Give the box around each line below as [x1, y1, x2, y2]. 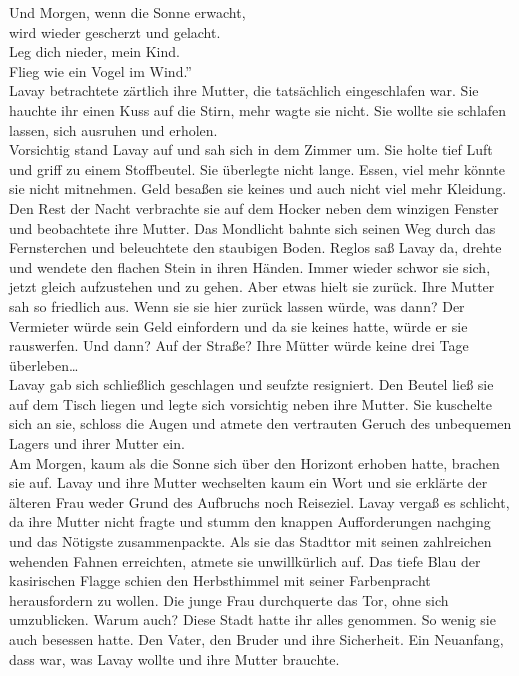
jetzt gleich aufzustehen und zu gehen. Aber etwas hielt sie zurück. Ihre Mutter [9, 276, 495, 297]
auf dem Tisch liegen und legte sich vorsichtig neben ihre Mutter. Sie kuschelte [9, 393, 493, 414]
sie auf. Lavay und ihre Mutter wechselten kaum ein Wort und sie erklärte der [9, 472, 488, 493]
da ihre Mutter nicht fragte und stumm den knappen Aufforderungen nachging [9, 511, 491, 532]
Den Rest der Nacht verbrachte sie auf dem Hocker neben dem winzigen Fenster [9, 197, 499, 218]
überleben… [9, 354, 79, 375]
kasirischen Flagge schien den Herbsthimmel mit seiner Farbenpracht [9, 570, 431, 591]
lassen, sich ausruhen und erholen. [9, 119, 218, 140]
